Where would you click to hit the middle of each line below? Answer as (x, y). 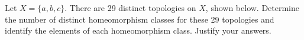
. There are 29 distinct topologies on (130, 8)
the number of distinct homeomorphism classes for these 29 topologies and (140, 19)
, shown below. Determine (253, 8)
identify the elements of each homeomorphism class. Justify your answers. (138, 30)
